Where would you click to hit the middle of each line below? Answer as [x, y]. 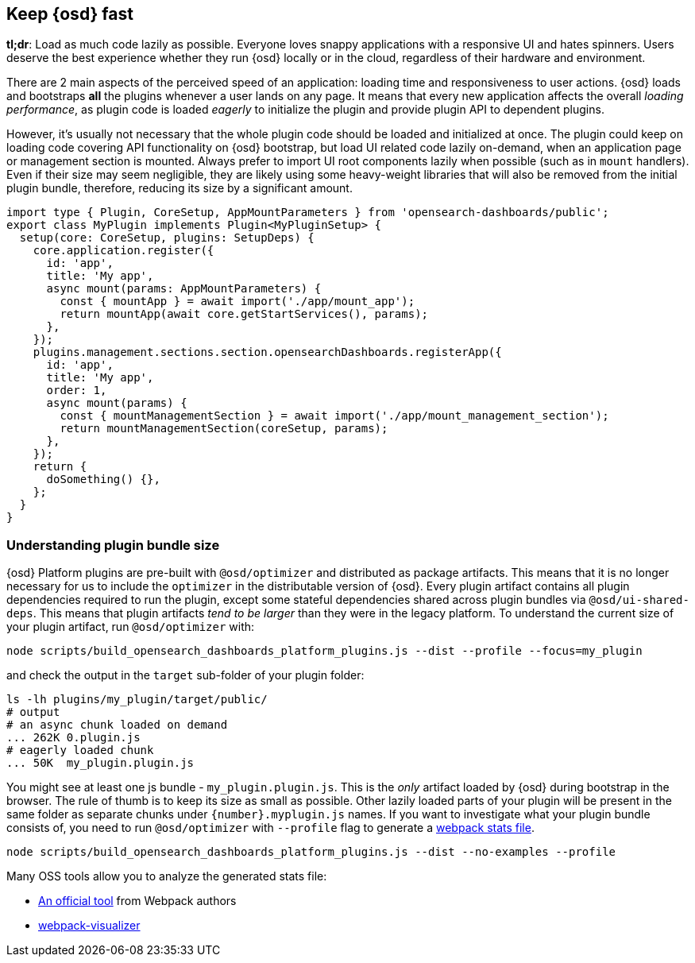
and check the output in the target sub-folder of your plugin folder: [185, 675]
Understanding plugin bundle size [113, 545]
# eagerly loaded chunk [80, 750]
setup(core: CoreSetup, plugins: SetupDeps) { [167, 238]
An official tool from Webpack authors [137, 901]
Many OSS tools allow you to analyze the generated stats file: [167, 876]
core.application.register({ [124, 251]
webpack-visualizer [89, 926]
